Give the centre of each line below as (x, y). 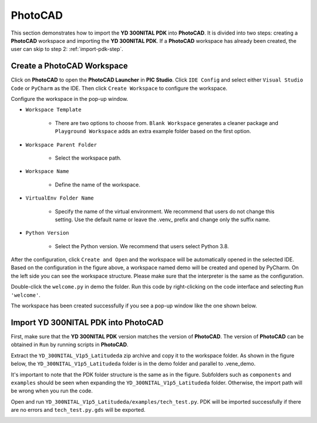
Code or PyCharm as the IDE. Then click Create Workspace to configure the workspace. (119, 88)
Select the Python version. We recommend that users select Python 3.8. (142, 246)
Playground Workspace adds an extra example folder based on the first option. (153, 131)
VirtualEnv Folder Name (60, 198)
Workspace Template (53, 110)
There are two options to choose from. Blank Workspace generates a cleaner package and (167, 123)
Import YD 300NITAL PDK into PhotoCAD (87, 322)
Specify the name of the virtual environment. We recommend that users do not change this (165, 211)
